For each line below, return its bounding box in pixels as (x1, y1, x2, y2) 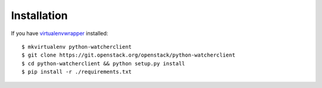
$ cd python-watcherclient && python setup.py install (21, 60, 185, 67)
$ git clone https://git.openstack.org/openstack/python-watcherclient (21, 52, 236, 59)
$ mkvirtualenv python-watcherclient (21, 43, 132, 50)
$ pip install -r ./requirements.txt (21, 68, 132, 76)
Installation (11, 9, 68, 22)
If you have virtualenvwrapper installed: (11, 30, 109, 37)
